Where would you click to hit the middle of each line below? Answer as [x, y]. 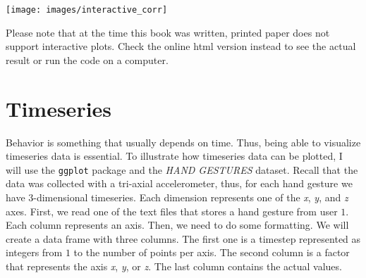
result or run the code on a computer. [87, 59]
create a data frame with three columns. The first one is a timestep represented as [183, 238]
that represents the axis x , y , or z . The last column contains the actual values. [174, 266]
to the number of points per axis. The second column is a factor [212, 252]
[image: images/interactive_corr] [87, 10]
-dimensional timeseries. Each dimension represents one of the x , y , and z [191, 197]
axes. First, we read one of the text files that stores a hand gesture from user [172, 211]
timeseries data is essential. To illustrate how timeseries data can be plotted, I [174, 156]
